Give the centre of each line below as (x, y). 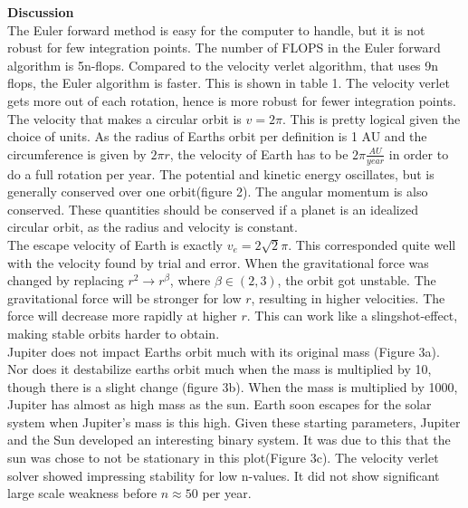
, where (190, 280)
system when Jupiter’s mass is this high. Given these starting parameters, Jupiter (234, 422)
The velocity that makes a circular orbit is (124, 118)
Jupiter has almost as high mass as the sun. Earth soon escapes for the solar (220, 404)
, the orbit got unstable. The (357, 280)
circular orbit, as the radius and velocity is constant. (153, 227)
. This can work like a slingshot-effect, (352, 316)
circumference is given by (77, 153)
